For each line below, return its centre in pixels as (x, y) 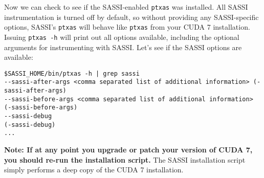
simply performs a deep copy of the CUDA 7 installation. (94, 170)
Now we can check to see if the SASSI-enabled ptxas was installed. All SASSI (126, 7)
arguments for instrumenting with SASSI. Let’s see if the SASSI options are (123, 47)
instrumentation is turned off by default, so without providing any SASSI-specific (131, 17)
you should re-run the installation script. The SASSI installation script (125, 159)
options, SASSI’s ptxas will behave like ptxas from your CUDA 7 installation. (127, 27)
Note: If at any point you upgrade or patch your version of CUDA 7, (128, 149)
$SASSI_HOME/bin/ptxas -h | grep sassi (72, 73)
